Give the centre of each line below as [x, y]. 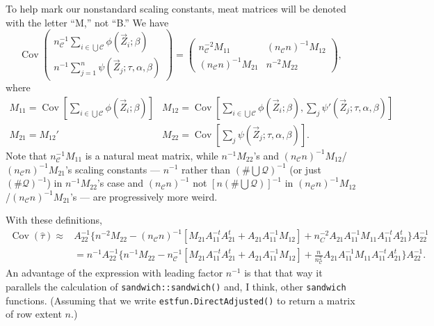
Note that [26, 155]
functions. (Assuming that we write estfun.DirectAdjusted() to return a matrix [180, 300]
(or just [305, 169]
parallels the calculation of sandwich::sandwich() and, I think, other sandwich [176, 286]
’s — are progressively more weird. [144, 196]
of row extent [34, 314]
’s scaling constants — [112, 169]
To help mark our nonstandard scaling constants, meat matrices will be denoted [176, 8]
